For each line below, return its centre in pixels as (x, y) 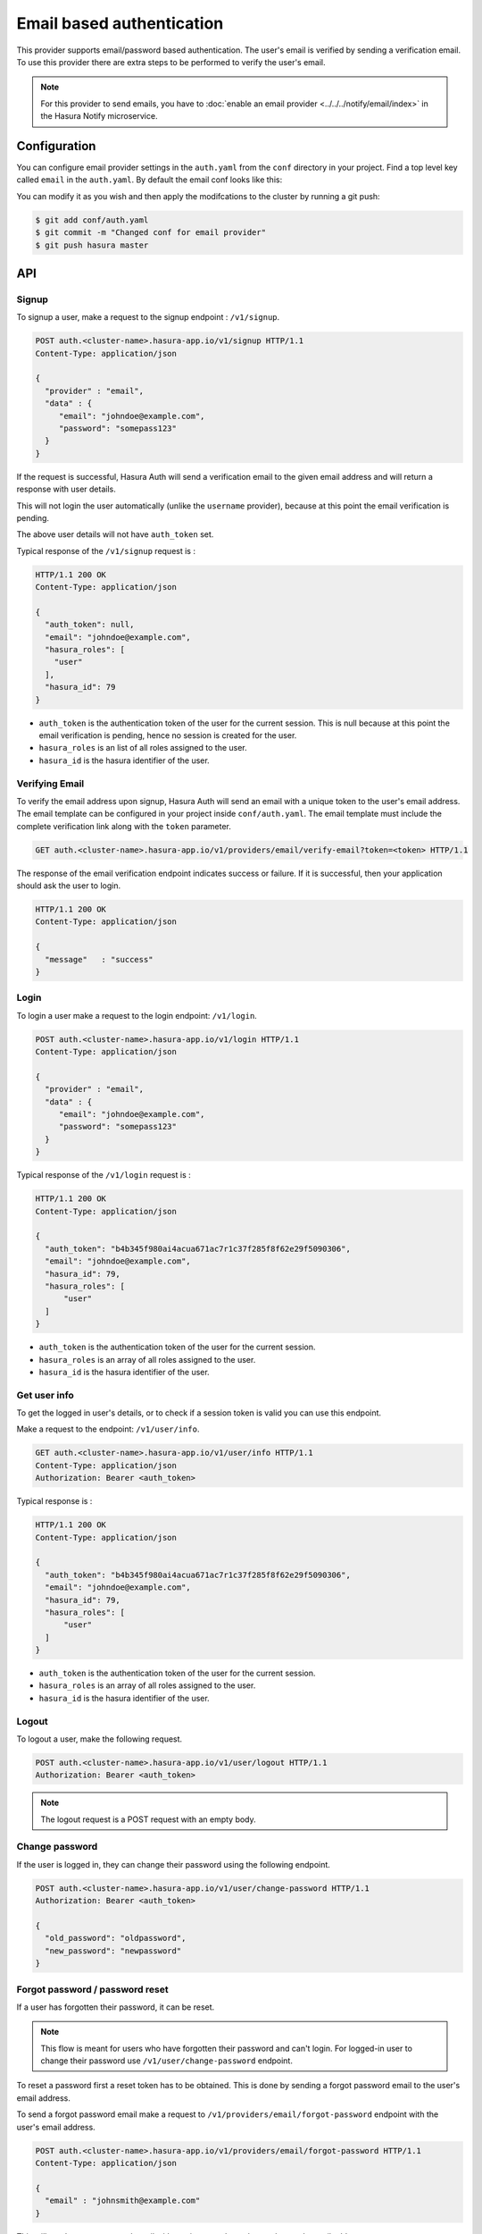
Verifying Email (50, 784)
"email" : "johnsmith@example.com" (123, 2201)
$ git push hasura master (92, 245)
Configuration (56, 146)
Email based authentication (120, 23)
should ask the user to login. (68, 886)
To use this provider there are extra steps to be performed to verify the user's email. (171, 62)
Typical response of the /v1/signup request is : (106, 550)
